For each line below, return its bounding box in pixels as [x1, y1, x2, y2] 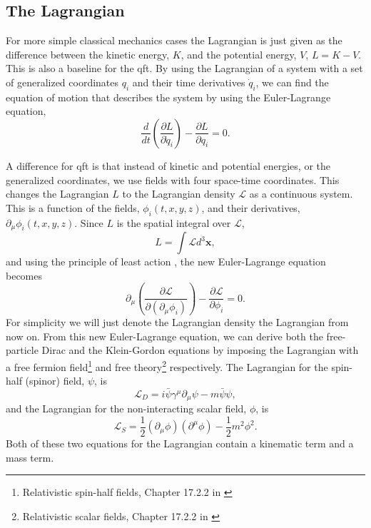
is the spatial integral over [116, 215, 231, 230]
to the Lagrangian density [122, 186, 235, 201]
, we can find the [255, 74, 329, 89]
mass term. [6, 450, 54, 464]
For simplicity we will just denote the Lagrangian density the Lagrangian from [6, 315, 349, 330]
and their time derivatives [132, 74, 245, 89]
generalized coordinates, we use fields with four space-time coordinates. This [6, 172, 340, 187]
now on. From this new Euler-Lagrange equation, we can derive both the [6, 328, 323, 343]
